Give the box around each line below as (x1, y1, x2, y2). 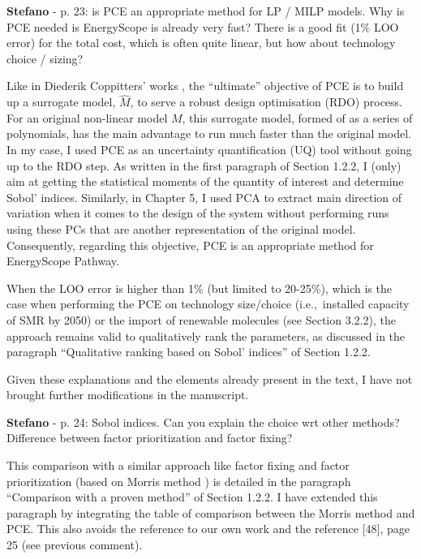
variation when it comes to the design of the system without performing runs (6, 204, 389, 221)
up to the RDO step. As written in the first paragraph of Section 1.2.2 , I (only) (6, 157, 402, 174)
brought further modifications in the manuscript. (6, 386, 249, 403)
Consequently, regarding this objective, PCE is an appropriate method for (6, 236, 374, 253)
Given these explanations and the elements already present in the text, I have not (6, 370, 413, 387)
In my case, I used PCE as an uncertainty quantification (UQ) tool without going (6, 140, 412, 157)
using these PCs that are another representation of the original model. (6, 220, 356, 237)
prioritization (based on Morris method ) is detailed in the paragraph (6, 472, 351, 489)
